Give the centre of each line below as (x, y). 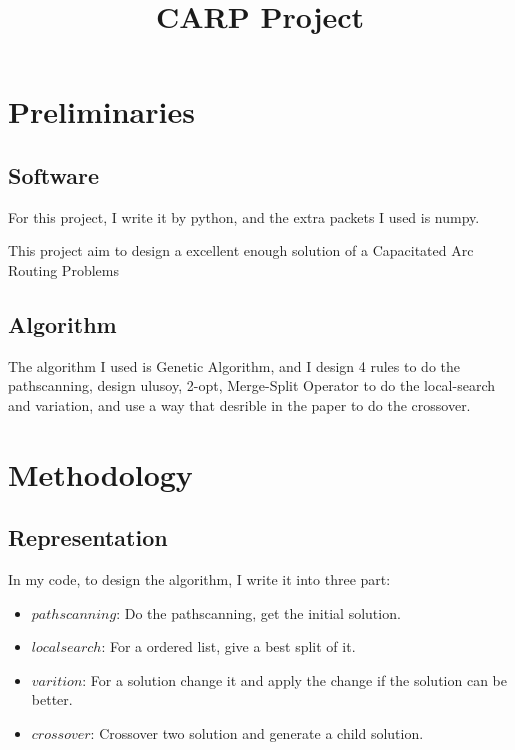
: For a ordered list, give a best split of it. (228, 646)
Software (54, 174)
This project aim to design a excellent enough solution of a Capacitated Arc (241, 250)
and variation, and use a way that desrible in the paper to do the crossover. (239, 404)
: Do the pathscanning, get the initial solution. (258, 612)
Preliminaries (101, 111)
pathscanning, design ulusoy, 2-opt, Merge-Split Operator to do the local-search (252, 385)
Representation (88, 537)
